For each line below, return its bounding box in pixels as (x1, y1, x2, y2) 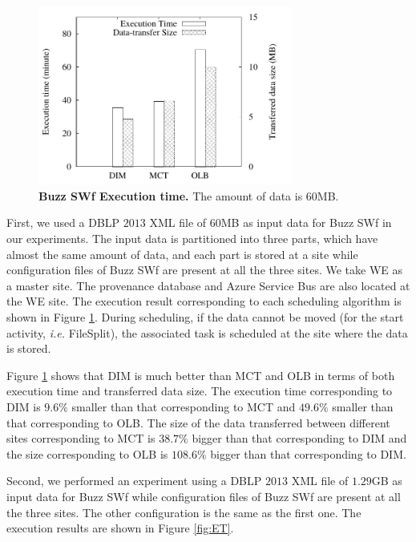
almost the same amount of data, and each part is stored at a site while (6, 245, 358, 262)
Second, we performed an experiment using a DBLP (6, 472, 262, 489)
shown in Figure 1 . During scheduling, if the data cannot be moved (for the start (6, 308, 404, 325)
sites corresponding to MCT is (6, 430, 155, 447)
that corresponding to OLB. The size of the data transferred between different (6, 414, 390, 431)
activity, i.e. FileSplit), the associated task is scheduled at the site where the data (6, 324, 408, 341)
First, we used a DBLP (6, 214, 120, 231)
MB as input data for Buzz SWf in (220, 214, 392, 231)
